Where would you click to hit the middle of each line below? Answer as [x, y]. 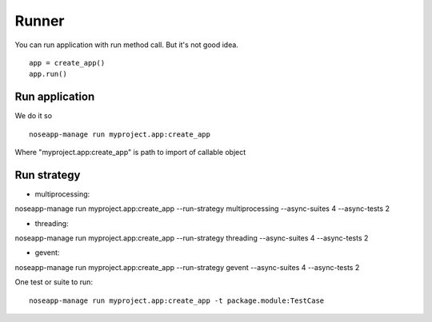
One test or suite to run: [54, 282]
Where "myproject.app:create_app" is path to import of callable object [130, 153]
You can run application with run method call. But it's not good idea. [127, 45]
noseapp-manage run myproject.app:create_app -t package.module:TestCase [177, 300]
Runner [40, 21]
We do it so [33, 116]
